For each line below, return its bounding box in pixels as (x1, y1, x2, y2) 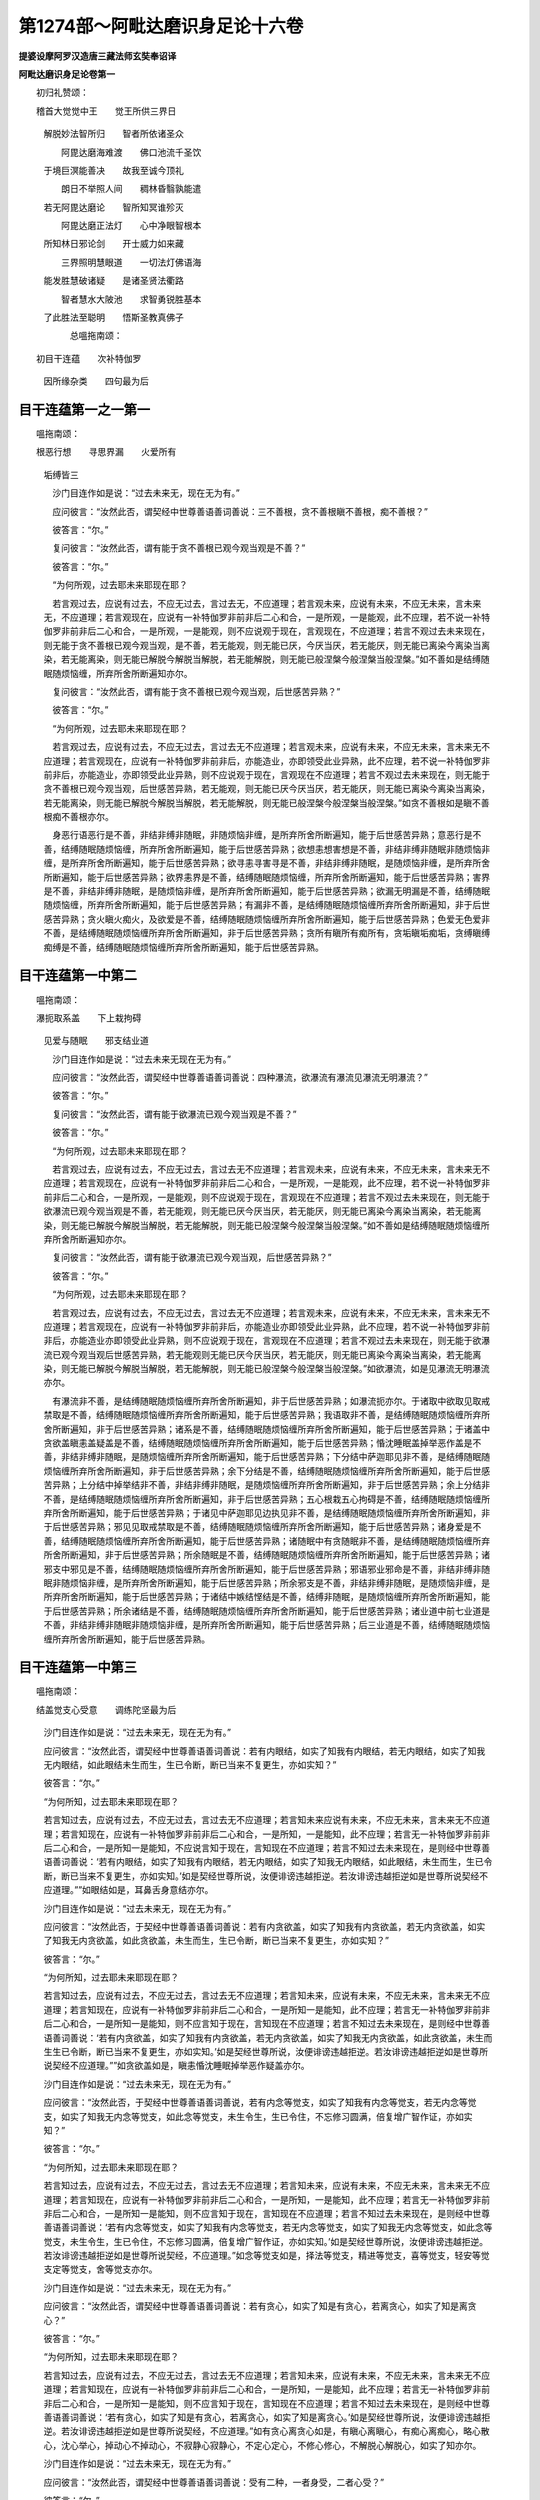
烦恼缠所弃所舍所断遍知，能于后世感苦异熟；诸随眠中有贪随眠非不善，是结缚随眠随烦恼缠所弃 (104, 1535, 490, 1547)
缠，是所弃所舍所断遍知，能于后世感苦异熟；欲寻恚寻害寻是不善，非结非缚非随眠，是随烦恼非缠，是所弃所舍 (43, 857, 490, 869)
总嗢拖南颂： (69, 330, 123, 342)
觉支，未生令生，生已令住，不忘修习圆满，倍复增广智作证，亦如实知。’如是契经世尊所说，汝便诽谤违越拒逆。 (43, 2235, 489, 2247)
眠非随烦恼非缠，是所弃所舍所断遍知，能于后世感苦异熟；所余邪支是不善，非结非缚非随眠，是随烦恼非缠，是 (43, 1576, 490, 1589)
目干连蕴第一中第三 (18, 1659, 137, 1676)
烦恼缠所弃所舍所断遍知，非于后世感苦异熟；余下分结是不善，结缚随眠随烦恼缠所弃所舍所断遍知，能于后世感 (43, 1465, 490, 1477)
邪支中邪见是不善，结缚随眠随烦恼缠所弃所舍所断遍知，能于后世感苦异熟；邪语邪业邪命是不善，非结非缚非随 (43, 1563, 490, 1575)
